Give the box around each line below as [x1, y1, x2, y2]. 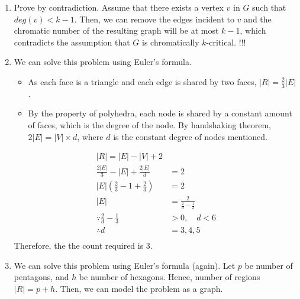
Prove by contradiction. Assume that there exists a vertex [14, 1, 224, 13]
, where [77, 130, 104, 142]
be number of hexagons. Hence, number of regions [79, 271, 260, 283]
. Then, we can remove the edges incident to [74, 12, 234, 25]
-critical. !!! [206, 35, 246, 48]
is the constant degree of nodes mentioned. [113, 130, 267, 142]
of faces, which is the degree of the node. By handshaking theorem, [28, 118, 271, 131]
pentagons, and [14, 271, 69, 283]
